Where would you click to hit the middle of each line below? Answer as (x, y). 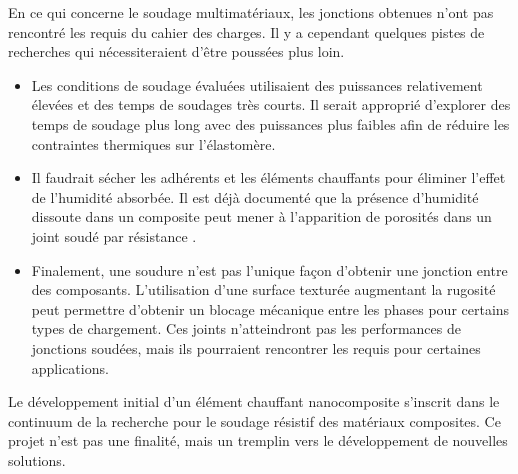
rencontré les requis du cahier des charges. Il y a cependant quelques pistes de (246, 31)
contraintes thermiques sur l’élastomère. (153, 143)
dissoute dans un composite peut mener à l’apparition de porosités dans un (261, 216)
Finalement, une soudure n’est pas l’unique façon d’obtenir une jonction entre (269, 269)
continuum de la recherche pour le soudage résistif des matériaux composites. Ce (254, 420)
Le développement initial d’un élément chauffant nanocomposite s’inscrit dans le (254, 401)
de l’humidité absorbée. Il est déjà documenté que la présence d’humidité (255, 196)
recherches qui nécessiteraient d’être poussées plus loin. (176, 51)
